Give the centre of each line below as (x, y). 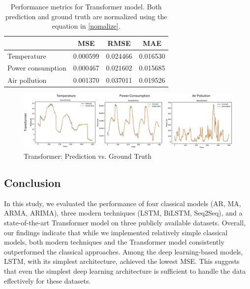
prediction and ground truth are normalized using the (86, 16)
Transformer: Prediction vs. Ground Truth (88, 156)
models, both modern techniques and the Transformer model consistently (114, 242)
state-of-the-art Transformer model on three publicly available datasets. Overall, (125, 222)
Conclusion (32, 182)
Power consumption (37, 68)
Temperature (27, 55)
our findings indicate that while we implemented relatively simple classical (116, 232)
